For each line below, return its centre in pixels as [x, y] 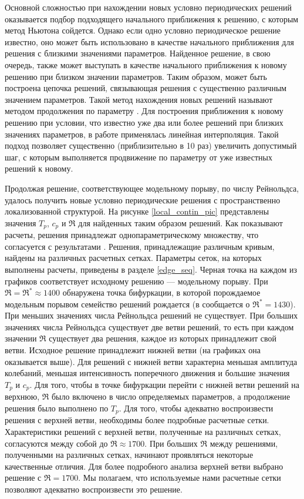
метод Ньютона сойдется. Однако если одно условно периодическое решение [143, 30]
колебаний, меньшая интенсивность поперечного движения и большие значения [147, 373]
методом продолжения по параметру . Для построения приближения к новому [144, 111]
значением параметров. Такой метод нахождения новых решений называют [139, 99]
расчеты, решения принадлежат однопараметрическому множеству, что [132, 235]
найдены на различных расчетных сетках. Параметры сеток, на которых [133, 258]
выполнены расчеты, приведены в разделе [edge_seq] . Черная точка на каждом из [151, 269]
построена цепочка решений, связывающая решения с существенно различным [146, 88]
